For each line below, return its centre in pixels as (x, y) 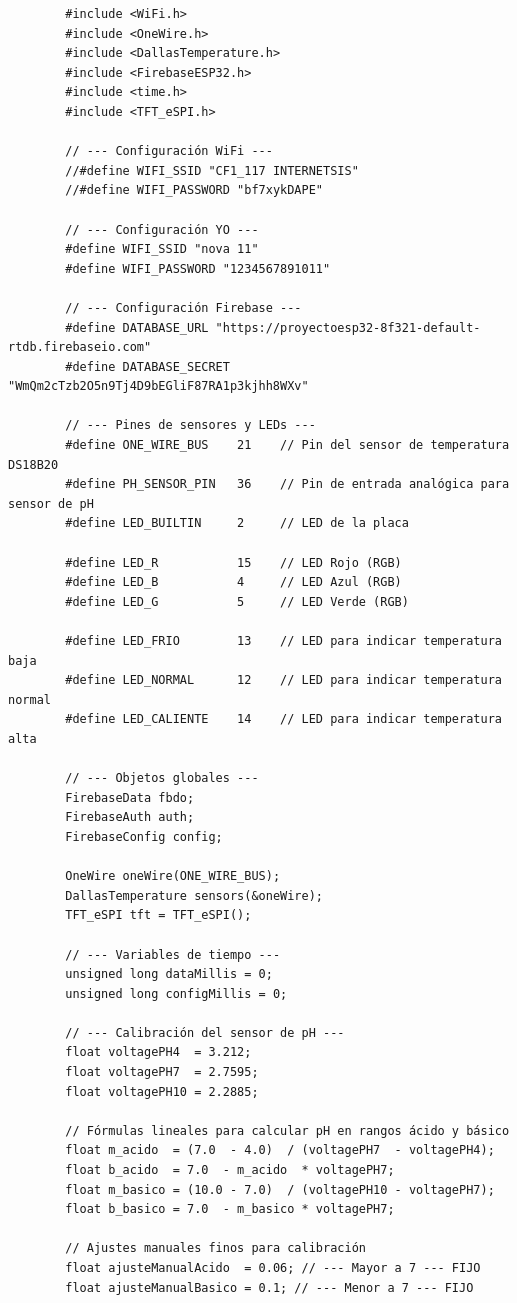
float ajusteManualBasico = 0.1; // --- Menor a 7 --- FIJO (269, 1287)
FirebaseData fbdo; (130, 797)
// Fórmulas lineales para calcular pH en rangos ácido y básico (287, 1130)
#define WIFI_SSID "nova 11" (162, 249)
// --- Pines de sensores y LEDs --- (190, 425)
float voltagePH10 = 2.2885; (162, 1091)
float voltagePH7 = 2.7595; (162, 1072)
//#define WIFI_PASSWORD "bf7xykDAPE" (194, 190)
